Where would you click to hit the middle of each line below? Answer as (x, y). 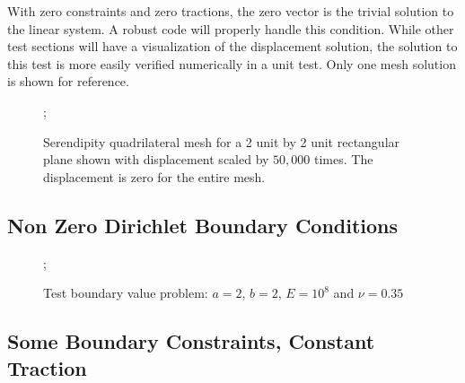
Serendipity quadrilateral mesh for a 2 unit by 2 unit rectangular (222, 141)
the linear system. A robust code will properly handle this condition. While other (231, 28)
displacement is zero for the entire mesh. (154, 176)
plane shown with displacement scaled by (156, 159)
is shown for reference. (68, 81)
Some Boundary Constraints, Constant (191, 341)
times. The (344, 159)
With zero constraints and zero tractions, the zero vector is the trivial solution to (231, 11)
